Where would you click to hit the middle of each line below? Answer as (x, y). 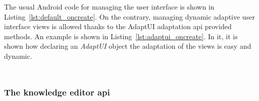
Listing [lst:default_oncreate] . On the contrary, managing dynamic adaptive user (129, 16)
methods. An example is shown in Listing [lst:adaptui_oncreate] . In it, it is (121, 36)
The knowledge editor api (57, 92)
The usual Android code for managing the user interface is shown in (109, 7)
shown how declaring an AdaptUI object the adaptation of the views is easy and (128, 46)
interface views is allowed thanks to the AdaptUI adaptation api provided (118, 26)
